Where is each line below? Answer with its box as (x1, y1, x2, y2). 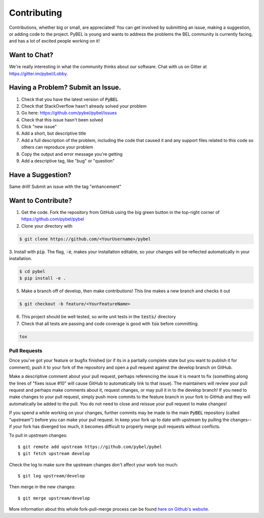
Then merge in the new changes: (9, 484, 76, 490)
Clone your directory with (21, 223, 73, 229)
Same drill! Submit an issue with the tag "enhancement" (9, 184, 122, 189)
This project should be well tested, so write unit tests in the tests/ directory (21, 314, 176, 320)
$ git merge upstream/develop (18, 495, 90, 501)
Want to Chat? (9, 51, 54, 59)
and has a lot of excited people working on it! (9, 38, 100, 44)
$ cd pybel (19, 268, 45, 274)
